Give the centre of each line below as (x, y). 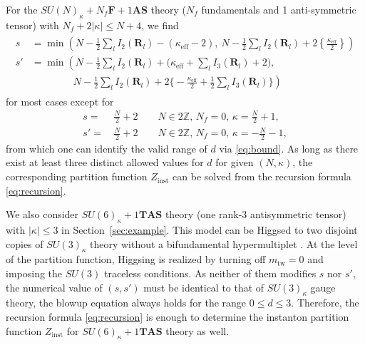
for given (235, 162)
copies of (25, 243)
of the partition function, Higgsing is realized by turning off (136, 259)
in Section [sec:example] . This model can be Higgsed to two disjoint (210, 230)
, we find (160, 25)
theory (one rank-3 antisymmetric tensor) (256, 214)
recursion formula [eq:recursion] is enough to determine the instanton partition (178, 316)
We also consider (42, 214)
